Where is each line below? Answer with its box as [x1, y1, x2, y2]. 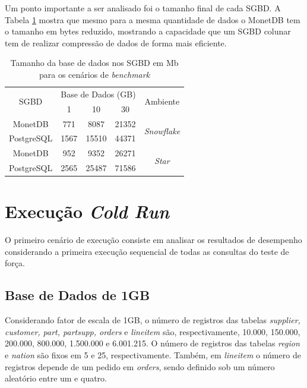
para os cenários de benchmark [39, 68, 150, 80]
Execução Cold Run [5, 199, 169, 224]
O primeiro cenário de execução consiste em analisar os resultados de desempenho [5, 234, 302, 246]
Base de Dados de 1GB [5, 286, 150, 304]
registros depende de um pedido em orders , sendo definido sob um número [5, 360, 275, 373]
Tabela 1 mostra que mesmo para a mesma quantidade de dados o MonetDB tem [5, 13, 300, 26]
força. [5, 257, 25, 269]
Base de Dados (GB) [61, 87, 136, 100]
